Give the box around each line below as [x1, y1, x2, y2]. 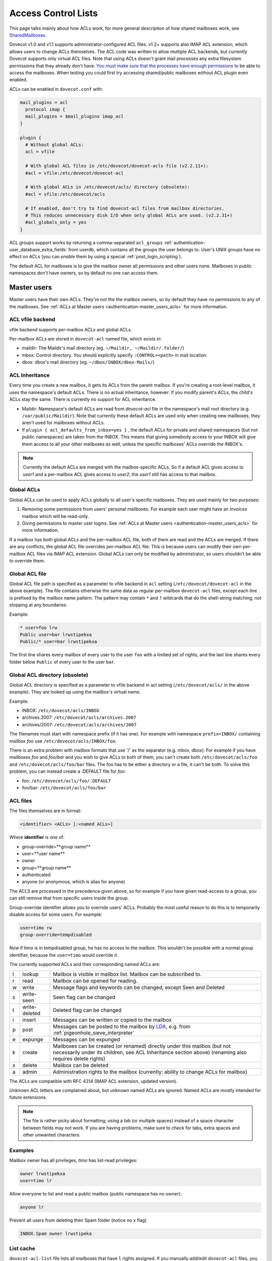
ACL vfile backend [9, 316, 55, 323]
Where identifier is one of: [9, 834, 65, 840]
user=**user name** [22, 850, 65, 856]
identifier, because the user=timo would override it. [9, 952, 118, 958]
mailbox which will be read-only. [22, 513, 89, 519]
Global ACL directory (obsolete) [9, 671, 88, 678]
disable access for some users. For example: [9, 911, 103, 918]
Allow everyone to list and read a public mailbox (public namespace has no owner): [9, 1191, 182, 1197]
